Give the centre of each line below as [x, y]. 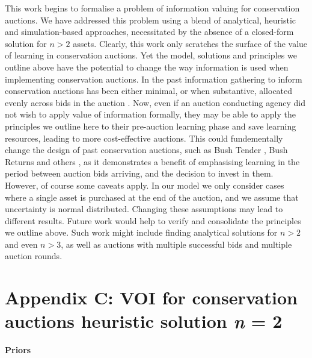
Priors [18, 350]
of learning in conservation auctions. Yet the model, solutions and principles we [151, 55]
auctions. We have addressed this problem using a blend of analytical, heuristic [150, 20]
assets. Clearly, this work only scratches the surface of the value [190, 43]
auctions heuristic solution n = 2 [144, 321]
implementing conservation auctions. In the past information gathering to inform [154, 79]
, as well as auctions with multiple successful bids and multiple [176, 244]
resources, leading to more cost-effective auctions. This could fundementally [144, 138]
